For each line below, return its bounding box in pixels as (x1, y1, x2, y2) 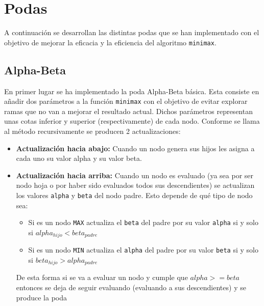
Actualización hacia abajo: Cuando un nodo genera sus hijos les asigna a (16, 143, 255, 153)
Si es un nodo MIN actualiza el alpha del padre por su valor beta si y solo (28, 244, 258, 255)
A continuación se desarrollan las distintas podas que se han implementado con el (4, 27, 259, 38)
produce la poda (16, 292, 67, 302)
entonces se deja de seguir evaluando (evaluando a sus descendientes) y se (16, 282, 246, 293)
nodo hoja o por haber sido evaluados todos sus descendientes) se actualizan (16, 180, 255, 190)
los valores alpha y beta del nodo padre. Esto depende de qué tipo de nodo (16, 189, 253, 200)
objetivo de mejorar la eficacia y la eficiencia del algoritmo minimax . (4, 37, 217, 47)
